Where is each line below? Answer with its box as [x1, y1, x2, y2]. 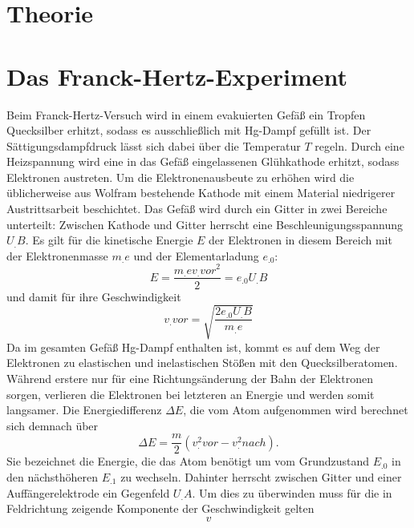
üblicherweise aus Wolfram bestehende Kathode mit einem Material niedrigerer [6, 184, 396, 201]
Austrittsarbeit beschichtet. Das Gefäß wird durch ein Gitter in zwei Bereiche [6, 200, 388, 217]
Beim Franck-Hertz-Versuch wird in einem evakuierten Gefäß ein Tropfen [6, 106, 366, 123]
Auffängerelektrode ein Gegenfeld [6, 484, 170, 501]
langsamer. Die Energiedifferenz [6, 401, 162, 418]
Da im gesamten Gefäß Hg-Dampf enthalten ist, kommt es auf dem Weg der [6, 338, 380, 355]
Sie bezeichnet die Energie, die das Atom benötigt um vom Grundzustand [6, 453, 370, 470]
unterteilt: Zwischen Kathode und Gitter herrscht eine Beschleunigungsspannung [6, 216, 403, 232]
